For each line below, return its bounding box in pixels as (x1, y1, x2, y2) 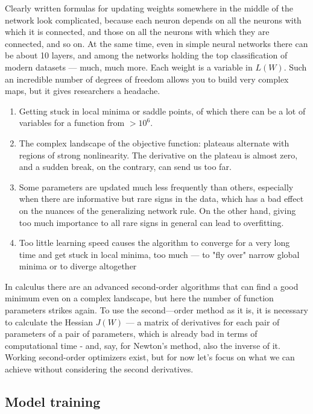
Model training (5, 392, 101, 411)
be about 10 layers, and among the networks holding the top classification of (5, 49, 288, 61)
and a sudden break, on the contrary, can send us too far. (19, 160, 232, 173)
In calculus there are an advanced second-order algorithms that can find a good (5, 280, 299, 292)
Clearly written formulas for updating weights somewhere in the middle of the (5, 2, 293, 14)
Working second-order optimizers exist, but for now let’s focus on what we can (5, 351, 295, 363)
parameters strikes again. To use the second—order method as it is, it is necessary (5, 304, 308, 316)
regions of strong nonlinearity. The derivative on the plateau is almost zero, (19, 148, 298, 161)
